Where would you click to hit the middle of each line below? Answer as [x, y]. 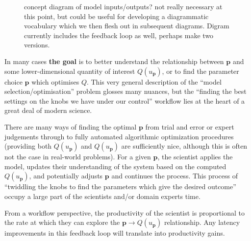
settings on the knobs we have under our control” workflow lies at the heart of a [125, 100]
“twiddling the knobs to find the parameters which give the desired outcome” [120, 186]
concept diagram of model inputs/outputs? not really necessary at [123, 6]
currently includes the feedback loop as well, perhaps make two [119, 35]
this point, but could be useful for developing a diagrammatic [116, 16]
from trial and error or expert [190, 126]
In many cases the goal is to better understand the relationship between [114, 61]
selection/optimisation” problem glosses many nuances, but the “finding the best [125, 91]
